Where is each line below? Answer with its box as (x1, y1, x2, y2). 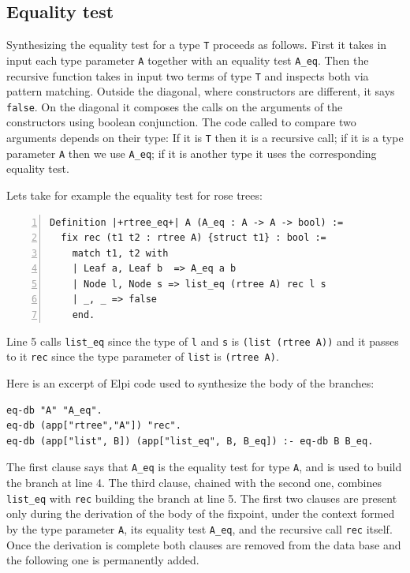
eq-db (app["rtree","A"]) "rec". (6, 420, 181, 432)
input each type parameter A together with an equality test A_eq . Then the (6, 51, 369, 68)
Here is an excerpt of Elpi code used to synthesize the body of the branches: (6, 374, 375, 391)
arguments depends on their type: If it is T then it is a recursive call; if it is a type (6, 129, 404, 146)
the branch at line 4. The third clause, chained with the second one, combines (6, 474, 382, 491)
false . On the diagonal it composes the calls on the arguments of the (6, 98, 343, 114)
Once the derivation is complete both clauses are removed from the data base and (6, 536, 401, 552)
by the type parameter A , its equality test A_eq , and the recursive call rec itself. (6, 520, 393, 537)
